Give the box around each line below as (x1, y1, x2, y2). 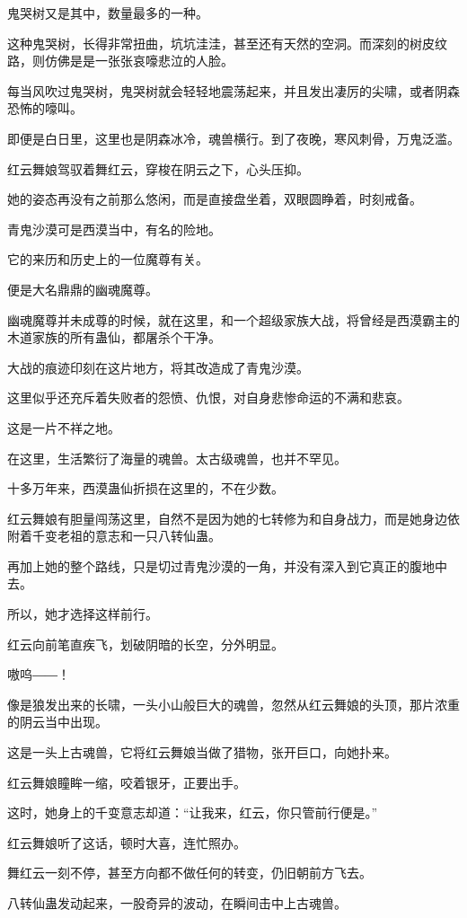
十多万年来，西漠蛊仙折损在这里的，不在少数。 (7, 479, 284, 498)
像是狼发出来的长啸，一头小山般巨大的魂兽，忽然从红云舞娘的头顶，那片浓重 (7, 694, 460, 713)
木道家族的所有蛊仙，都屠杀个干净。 (7, 328, 221, 347)
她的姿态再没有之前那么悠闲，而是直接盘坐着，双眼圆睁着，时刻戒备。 (7, 190, 422, 208)
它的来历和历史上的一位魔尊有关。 (7, 250, 208, 269)
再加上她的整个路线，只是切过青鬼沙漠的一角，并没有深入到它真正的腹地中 (7, 556, 447, 575)
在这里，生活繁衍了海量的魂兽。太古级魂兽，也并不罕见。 (7, 448, 347, 467)
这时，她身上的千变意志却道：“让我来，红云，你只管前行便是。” (7, 803, 378, 822)
